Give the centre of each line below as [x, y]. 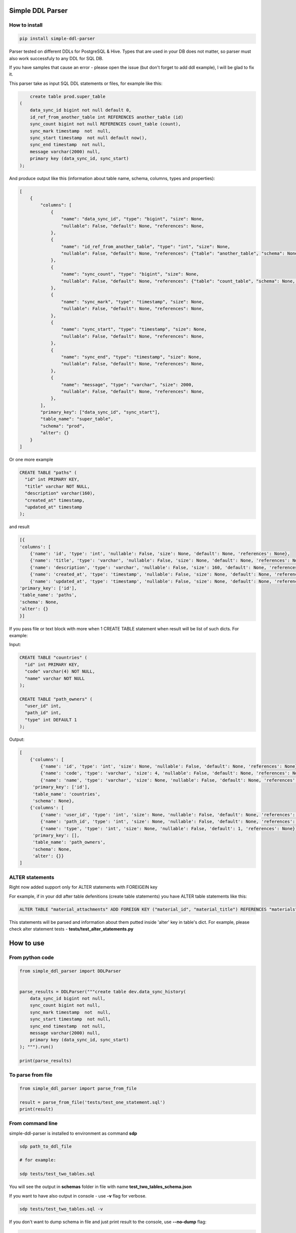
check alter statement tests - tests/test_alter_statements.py [71, 929]
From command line [33, 1124]
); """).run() [37, 1047]
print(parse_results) [46, 1061]
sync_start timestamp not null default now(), [89, 138]
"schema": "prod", [62, 426]
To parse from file [31, 1075]
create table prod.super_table [68, 96]
